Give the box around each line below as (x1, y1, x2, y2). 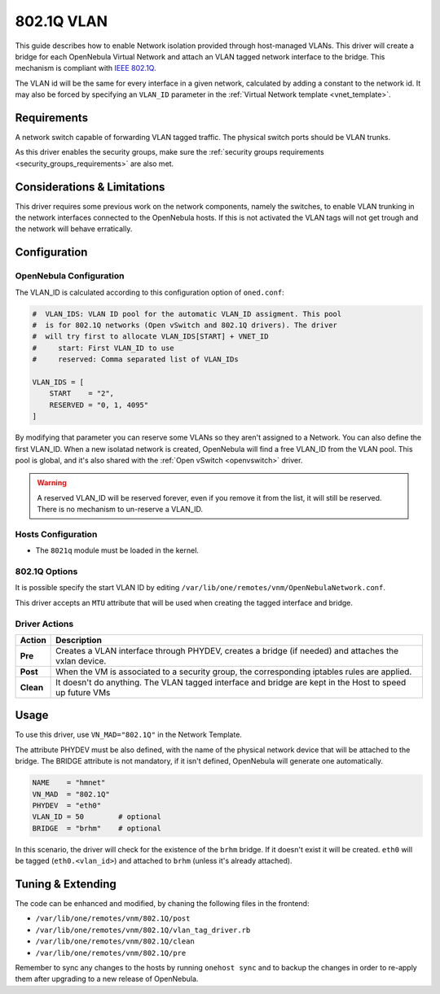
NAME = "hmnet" (32, 778, 106, 787)
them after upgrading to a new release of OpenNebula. (15, 974, 199, 984)
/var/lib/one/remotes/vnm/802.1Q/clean (35, 937, 195, 946)
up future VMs (55, 686, 111, 698)
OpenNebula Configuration (15, 270, 125, 282)
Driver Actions (15, 618, 74, 629)
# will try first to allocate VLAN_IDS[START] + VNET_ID (32, 332, 269, 341)
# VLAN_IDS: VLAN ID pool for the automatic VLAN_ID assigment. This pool (32, 309, 342, 318)
